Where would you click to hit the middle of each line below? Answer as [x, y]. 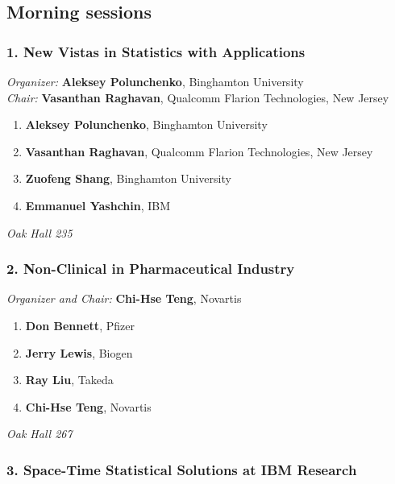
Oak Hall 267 [39, 434]
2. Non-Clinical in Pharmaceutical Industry [151, 269]
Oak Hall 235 [39, 232]
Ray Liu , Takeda [69, 380]
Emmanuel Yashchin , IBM [98, 205]
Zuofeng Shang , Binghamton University [128, 178]
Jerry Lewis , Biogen [79, 352]
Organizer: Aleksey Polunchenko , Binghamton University [155, 81]
